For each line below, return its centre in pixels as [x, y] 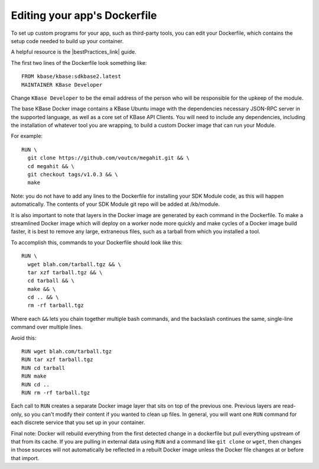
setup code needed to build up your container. [67, 41]
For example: [27, 136]
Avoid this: [24, 338]
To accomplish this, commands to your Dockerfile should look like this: [97, 242]
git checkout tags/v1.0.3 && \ [73, 175]
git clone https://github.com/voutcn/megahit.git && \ [109, 158]
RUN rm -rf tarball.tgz [56, 393]
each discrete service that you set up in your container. [78, 422]
